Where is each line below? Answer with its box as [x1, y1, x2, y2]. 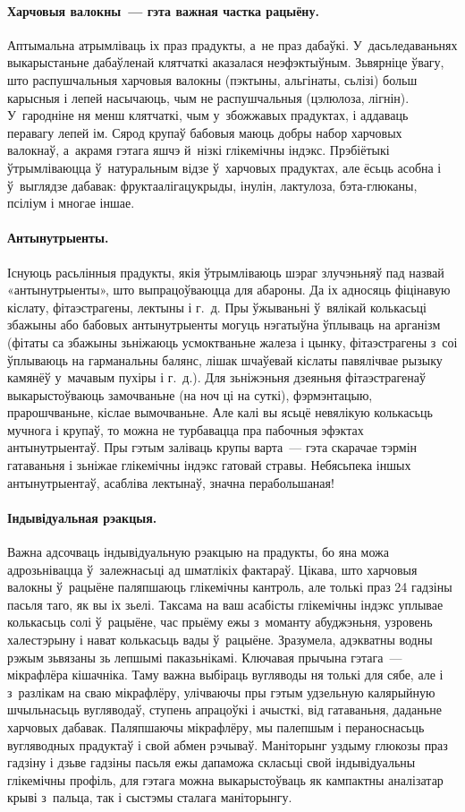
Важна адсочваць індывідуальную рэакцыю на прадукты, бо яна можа [7, 543, 389, 561]
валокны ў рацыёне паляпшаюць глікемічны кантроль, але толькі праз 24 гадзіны [7, 577, 452, 596]
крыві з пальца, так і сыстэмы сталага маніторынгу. [7, 788, 292, 807]
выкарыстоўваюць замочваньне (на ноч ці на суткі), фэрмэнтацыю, [7, 385, 373, 404]
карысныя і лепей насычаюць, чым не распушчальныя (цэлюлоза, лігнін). [7, 88, 410, 107]
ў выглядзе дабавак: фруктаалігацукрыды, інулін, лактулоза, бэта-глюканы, [7, 175, 418, 194]
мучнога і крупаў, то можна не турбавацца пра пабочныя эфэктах [7, 420, 364, 439]
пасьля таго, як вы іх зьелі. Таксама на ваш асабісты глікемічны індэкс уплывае [7, 594, 444, 613]
